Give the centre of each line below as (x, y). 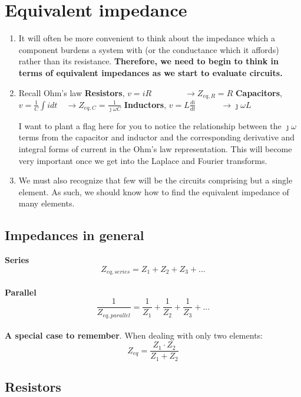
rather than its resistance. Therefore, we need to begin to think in (149, 61)
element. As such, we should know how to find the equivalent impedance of (154, 191)
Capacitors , (259, 92)
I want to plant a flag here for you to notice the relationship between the (150, 125)
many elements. (47, 203)
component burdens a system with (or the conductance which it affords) (149, 49)
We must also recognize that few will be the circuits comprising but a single (156, 180)
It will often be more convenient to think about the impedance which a (147, 38)
